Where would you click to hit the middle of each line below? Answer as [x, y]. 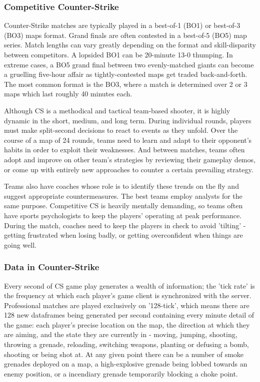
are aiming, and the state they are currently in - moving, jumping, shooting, [121, 334]
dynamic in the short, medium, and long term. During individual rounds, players [128, 120]
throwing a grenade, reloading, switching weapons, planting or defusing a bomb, [126, 344]
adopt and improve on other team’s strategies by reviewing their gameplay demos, [130, 159]
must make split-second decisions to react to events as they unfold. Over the [121, 130]
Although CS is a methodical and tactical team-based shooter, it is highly [117, 110]
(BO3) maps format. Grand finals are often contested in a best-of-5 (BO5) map [125, 35]
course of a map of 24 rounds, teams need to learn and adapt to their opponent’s [128, 140]
